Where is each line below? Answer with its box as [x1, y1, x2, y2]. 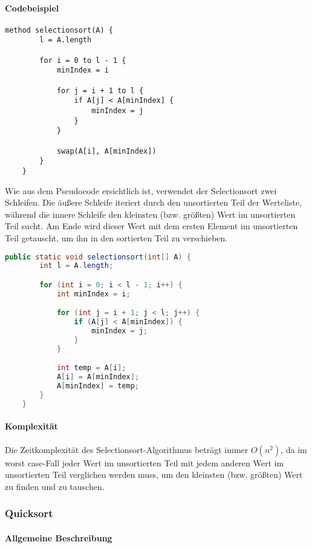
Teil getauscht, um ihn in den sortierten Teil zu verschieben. [5, 232, 228, 244]
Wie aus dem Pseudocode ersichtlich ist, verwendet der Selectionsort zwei [5, 184, 277, 197]
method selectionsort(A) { [5, 25, 113, 34]
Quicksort [5, 506, 53, 521]
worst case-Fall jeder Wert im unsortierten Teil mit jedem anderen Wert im [5, 456, 284, 469]
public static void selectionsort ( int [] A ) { [5, 252, 191, 261]
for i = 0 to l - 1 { [39, 56, 126, 65]
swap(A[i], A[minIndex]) [56, 146, 157, 155]
